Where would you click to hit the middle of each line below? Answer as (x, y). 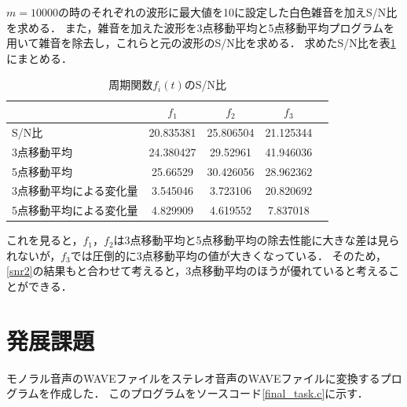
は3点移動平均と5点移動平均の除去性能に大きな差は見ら (257, 240)
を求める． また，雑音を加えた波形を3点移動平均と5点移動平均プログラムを (200, 27)
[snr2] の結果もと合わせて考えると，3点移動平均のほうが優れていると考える (198, 271)
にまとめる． (39, 58)
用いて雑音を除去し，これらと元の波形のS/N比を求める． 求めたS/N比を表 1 (201, 43)
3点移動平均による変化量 (75, 191)
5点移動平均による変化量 (75, 210)
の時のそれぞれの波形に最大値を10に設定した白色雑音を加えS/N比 (227, 12)
